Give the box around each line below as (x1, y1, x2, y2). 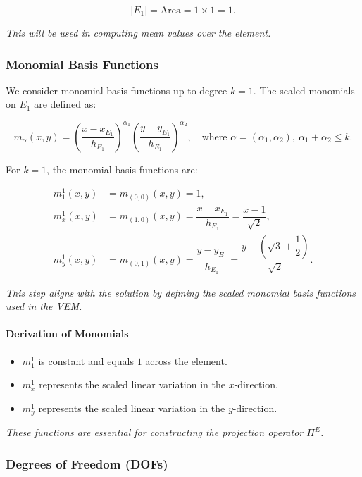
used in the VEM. (6, 299, 82, 314)
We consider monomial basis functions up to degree (6, 82, 227, 97)
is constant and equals (38, 353, 135, 368)
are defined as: (34, 97, 96, 111)
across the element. (145, 353, 227, 368)
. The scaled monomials (253, 82, 355, 97)
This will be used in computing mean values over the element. (6, 25, 271, 39)
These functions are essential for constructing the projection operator (6, 425, 304, 440)
